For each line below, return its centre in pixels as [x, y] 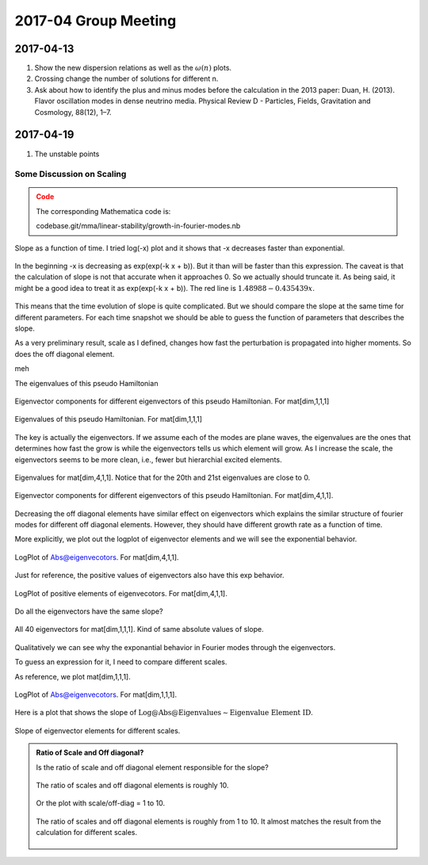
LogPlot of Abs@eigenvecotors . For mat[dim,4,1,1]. [97, 557]
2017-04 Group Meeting [96, 21]
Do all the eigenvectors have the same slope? [89, 611]
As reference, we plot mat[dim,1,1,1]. [73, 676]
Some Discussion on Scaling [71, 174]
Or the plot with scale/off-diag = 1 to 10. [101, 803]
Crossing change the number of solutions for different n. [126, 78]
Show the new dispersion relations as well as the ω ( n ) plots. [133, 68]
